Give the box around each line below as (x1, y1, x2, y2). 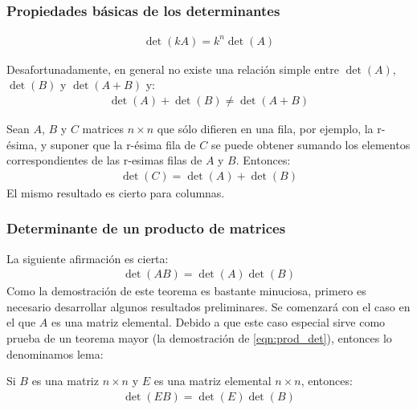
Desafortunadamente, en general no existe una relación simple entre (6, 60, 339, 77)
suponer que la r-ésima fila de (50, 136, 196, 152)
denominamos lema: (6, 345, 104, 362)
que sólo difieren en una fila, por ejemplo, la (157, 120, 374, 136)
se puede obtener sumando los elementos (211, 136, 411, 152)
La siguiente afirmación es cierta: (6, 250, 169, 266)
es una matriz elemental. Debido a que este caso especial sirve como (51, 314, 386, 331)
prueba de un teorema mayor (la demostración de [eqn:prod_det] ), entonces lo (6, 330, 392, 346)
